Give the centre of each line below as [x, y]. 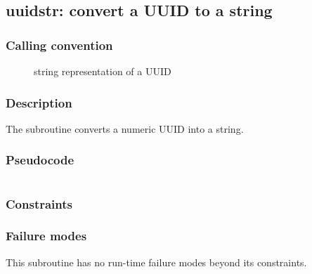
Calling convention [59, 45]
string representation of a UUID [103, 71]
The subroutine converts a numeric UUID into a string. [125, 128]
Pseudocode [40, 160]
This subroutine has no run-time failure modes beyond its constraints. [156, 262]
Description [39, 102]
